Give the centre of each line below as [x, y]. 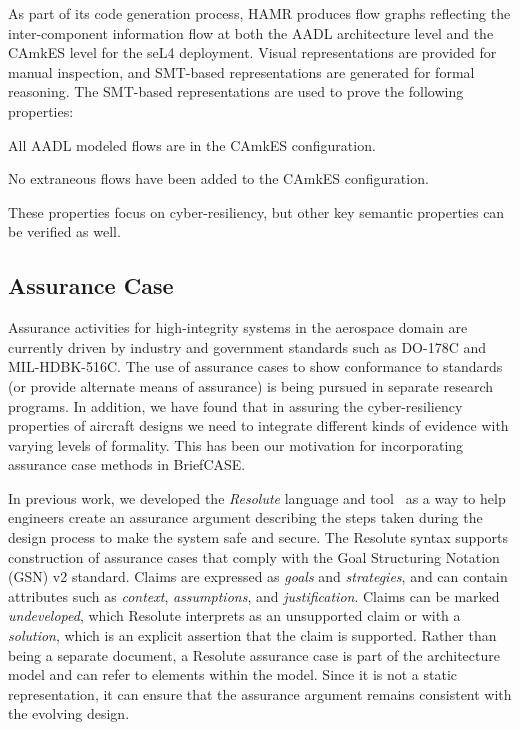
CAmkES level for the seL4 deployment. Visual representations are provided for [252, 52]
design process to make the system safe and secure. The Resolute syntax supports [258, 537]
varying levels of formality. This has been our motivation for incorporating [236, 444]
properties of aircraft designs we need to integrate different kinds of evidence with [258, 425]
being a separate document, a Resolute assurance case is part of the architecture [254, 654]
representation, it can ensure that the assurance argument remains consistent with [260, 693]
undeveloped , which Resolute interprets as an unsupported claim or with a [234, 615]
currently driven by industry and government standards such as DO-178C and [247, 346]
